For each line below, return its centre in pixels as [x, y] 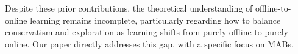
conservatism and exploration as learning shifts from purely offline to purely [147, 32]
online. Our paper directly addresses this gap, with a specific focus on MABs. [149, 43]
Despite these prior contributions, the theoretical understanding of [129, 8]
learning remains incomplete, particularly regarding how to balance [155, 20]
